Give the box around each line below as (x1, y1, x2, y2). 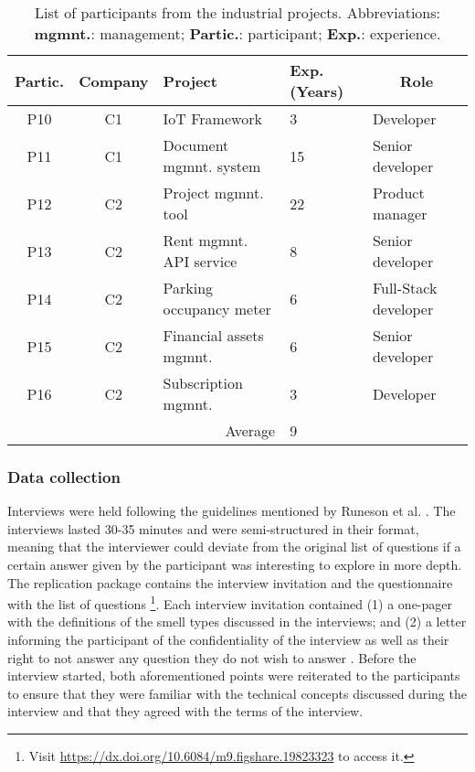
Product (372, 182, 425, 203)
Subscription (163, 372, 243, 393)
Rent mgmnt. (163, 230, 248, 251)
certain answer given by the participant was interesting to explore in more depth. (7, 555, 462, 574)
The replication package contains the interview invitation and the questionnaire (7, 573, 453, 592)
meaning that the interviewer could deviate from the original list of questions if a (7, 537, 461, 556)
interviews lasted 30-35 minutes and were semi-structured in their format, (7, 519, 419, 538)
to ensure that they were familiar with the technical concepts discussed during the (7, 683, 467, 702)
